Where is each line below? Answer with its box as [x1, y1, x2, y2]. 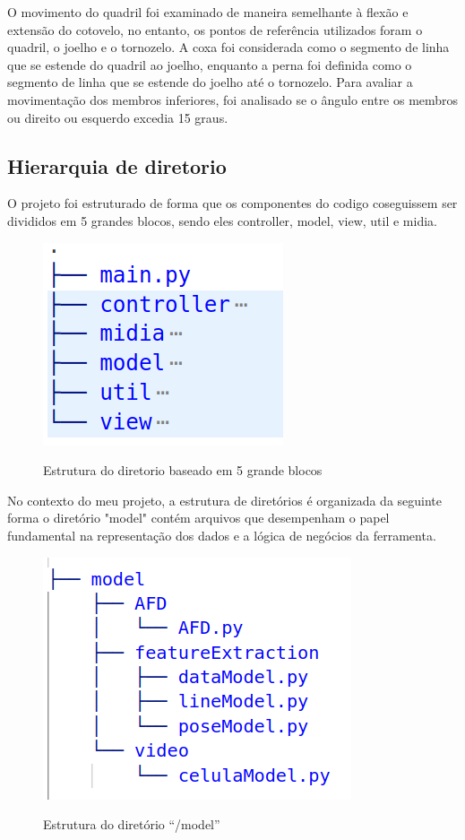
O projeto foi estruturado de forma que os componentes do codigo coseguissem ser [7, 194, 458, 212]
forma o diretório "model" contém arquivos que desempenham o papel [7, 508, 390, 527]
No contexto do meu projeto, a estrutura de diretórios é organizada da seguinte [7, 490, 443, 509]
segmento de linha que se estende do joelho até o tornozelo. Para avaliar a [7, 73, 413, 91]
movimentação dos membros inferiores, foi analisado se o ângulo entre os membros [7, 90, 459, 108]
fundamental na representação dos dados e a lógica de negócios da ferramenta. [7, 525, 436, 544]
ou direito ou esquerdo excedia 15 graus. [7, 108, 228, 126]
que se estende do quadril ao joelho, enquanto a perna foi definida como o [7, 55, 412, 74]
